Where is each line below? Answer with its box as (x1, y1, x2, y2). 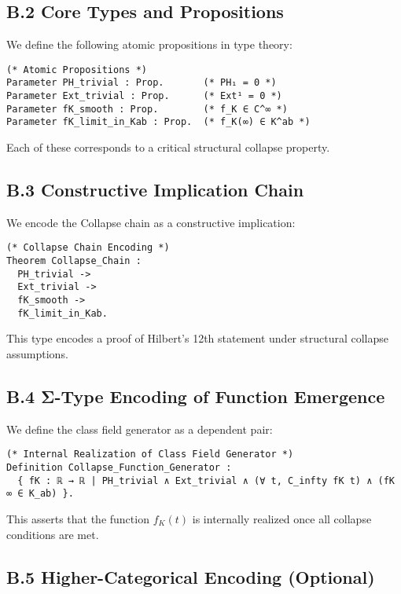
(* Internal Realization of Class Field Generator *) (6, 449, 294, 460)
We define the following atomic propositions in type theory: (6, 36, 292, 53)
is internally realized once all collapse (192, 511, 372, 527)
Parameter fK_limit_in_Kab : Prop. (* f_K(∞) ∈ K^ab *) (6, 116, 311, 128)
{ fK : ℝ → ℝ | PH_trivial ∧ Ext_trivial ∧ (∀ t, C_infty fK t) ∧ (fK (17, 475, 395, 486)
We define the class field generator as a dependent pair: (6, 420, 273, 437)
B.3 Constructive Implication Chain (6, 178, 304, 202)
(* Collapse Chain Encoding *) (6, 242, 170, 254)
